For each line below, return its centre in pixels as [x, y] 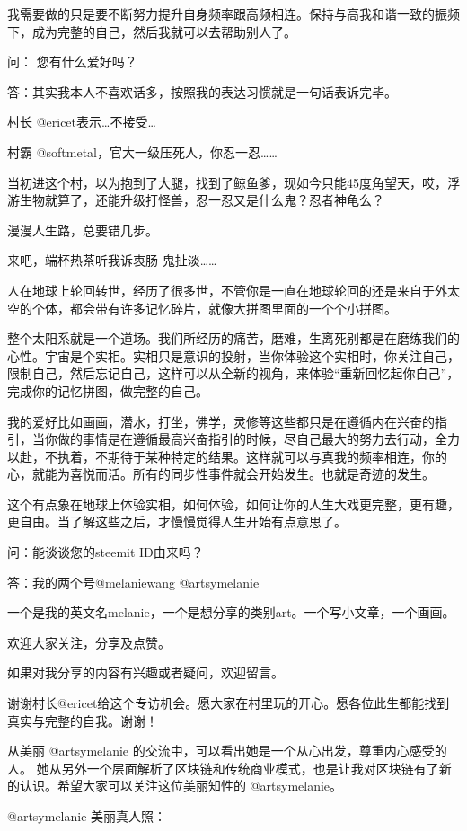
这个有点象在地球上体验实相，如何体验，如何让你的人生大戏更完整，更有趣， [233, 504]
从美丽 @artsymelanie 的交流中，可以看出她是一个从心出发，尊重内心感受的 [227, 751]
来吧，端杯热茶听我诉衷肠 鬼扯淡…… [112, 260]
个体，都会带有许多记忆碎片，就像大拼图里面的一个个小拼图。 [214, 308]
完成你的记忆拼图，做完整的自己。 [108, 390]
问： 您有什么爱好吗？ [72, 62]
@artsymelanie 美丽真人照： [87, 816]
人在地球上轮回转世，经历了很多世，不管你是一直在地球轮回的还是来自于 [221, 290]
